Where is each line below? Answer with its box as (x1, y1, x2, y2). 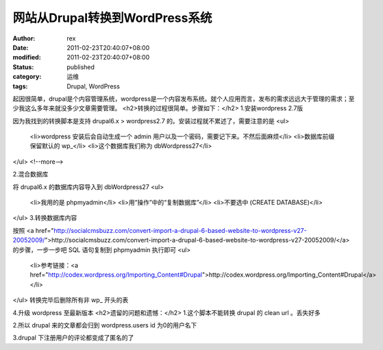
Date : (12, 43, 29, 51)
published (66, 62, 95, 71)
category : (12, 73, 42, 81)
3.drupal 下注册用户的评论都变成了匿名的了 (12, 334, 134, 342)
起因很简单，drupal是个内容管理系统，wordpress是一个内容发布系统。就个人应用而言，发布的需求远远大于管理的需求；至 (12, 95, 355, 103)
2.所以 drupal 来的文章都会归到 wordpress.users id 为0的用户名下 (12, 321, 197, 329)
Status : (12, 62, 34, 71)
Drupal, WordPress (66, 82, 120, 90)
